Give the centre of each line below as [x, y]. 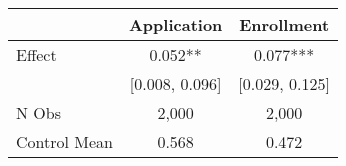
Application [175, 24]
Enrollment [284, 24]
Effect [36, 54]
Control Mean [64, 141]
